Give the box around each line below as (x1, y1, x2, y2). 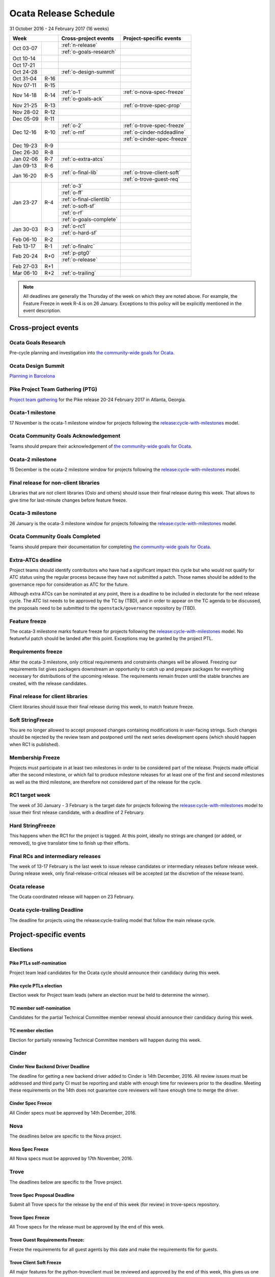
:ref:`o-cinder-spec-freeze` (123, 135, 188, 143)
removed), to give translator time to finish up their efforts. (9, 840, 130, 846)
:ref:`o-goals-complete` (61, 216, 118, 223)
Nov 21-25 (12, 102, 38, 109)
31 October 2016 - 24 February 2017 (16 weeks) (9, 26, 109, 32)
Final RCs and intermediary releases (9, 853, 101, 860)
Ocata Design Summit (9, 363, 65, 370)
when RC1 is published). (9, 741, 60, 747)
